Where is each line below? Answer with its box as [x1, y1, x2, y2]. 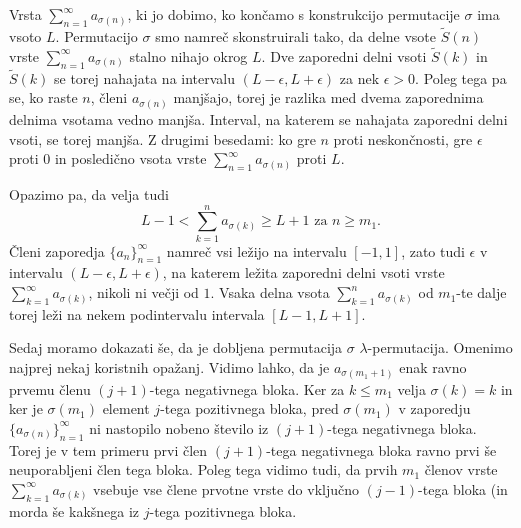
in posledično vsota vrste [54, 148, 207, 169]
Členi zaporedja [9, 240, 105, 261]
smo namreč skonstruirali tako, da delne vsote [155, 26, 437, 47]
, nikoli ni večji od [88, 282, 199, 303]
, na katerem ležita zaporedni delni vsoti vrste [162, 262, 445, 283]
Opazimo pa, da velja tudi [9, 183, 169, 204]
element [102, 398, 150, 419]
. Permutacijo [55, 26, 138, 47]
